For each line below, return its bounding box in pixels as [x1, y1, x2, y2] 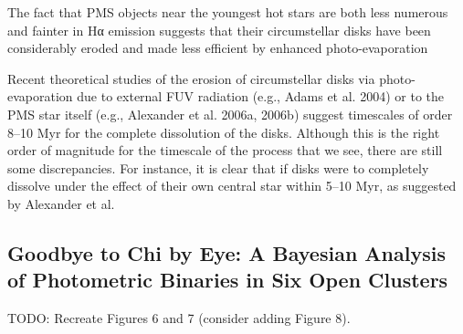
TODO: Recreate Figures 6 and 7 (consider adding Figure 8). [7, 308, 351, 328]
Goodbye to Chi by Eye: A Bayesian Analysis [7, 238, 446, 266]
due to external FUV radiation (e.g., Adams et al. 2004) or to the [77, 87, 444, 106]
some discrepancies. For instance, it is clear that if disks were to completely [7, 158, 429, 177]
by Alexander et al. [7, 193, 115, 213]
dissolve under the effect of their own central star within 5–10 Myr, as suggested [7, 176, 457, 195]
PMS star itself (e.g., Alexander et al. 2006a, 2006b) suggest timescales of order [7, 104, 453, 123]
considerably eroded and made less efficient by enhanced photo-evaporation [7, 38, 428, 57]
